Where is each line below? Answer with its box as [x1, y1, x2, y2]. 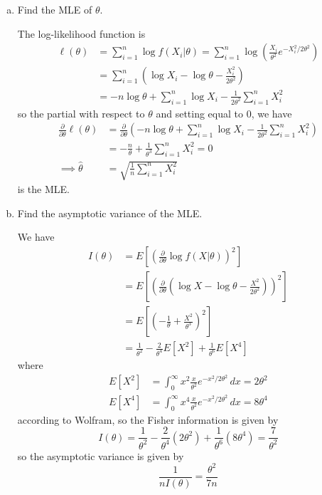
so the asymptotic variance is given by [17, 448, 184, 463]
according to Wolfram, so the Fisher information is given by [17, 412, 279, 427]
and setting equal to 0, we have [156, 105, 292, 120]
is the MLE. [17, 182, 70, 197]
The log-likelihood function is [17, 26, 146, 41]
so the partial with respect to [17, 105, 145, 120]
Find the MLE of [17, 2, 92, 16]
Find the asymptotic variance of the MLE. [17, 205, 203, 220]
